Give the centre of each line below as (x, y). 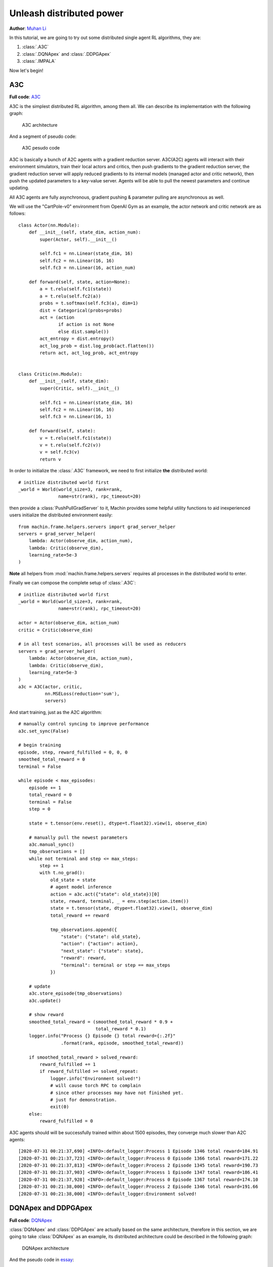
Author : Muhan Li (28, 28)
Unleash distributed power (66, 13)
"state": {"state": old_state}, (101, 937)
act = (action (57, 317)
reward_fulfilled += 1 (68, 1065)
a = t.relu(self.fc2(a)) (70, 296)
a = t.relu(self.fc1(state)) (76, 289)
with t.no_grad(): (62, 873)
